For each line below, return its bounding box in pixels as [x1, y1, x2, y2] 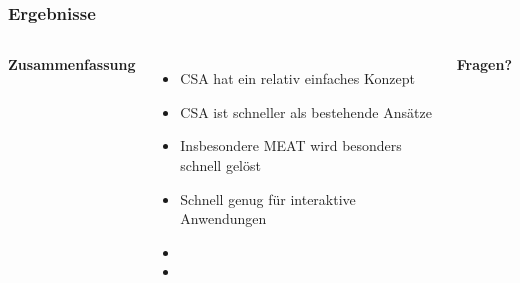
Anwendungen [180, 208, 267, 229]
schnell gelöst [180, 155, 261, 175]
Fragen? [456, 54, 512, 75]
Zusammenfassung [8, 54, 136, 75]
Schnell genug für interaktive [180, 188, 356, 209]
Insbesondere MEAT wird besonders [180, 135, 402, 156]
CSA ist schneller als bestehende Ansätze [180, 101, 432, 122]
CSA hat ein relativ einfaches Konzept [180, 68, 415, 89]
